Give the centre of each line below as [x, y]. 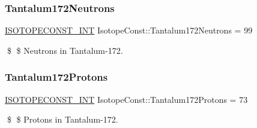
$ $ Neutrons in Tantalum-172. [65, 50]
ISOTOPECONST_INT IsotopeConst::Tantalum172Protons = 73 [126, 99]
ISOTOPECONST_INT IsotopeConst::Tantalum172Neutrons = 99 [129, 30]
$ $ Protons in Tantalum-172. [62, 119]
